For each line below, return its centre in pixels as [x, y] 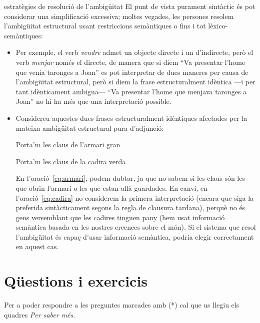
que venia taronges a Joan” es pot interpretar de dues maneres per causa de [132, 72]
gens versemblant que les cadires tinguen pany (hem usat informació [120, 217]
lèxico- [218, 26]
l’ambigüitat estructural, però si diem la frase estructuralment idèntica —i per [135, 82]
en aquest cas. [37, 246]
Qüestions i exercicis [76, 281]
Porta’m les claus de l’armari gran [68, 145]
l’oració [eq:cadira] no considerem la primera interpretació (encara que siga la [135, 197]
